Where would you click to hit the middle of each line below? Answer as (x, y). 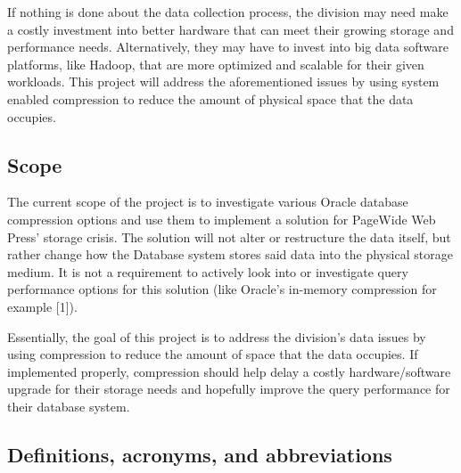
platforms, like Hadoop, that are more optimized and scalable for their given (216, 64)
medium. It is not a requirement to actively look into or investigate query (208, 271)
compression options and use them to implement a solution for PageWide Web (222, 219)
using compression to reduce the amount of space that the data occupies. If (213, 354)
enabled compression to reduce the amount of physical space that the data (210, 98)
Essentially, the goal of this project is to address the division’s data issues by (217, 336)
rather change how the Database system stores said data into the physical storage (230, 254)
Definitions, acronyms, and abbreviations (200, 454)
